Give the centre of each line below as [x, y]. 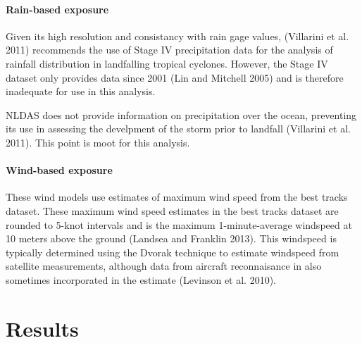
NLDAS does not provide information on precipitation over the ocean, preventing [181, 114]
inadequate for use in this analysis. [81, 91]
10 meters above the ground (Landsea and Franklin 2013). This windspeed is [171, 238]
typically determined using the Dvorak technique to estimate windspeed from [173, 252]
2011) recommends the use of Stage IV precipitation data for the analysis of [169, 50]
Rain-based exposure [57, 9]
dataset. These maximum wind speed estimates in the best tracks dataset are [172, 210]
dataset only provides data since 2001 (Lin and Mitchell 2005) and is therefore [175, 77]
